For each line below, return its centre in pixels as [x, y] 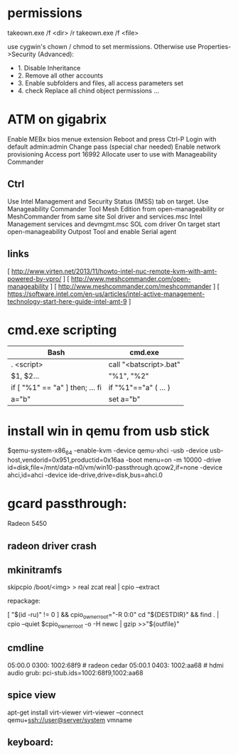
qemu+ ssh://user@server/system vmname [70, 719]
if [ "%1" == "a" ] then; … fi [56, 388]
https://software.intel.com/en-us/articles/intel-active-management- [106, 294]
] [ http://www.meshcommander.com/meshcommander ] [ [135, 286]
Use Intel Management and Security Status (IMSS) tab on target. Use [108, 201]
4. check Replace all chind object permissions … [88, 90]
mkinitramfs [35, 570]
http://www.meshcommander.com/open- [131, 278]
